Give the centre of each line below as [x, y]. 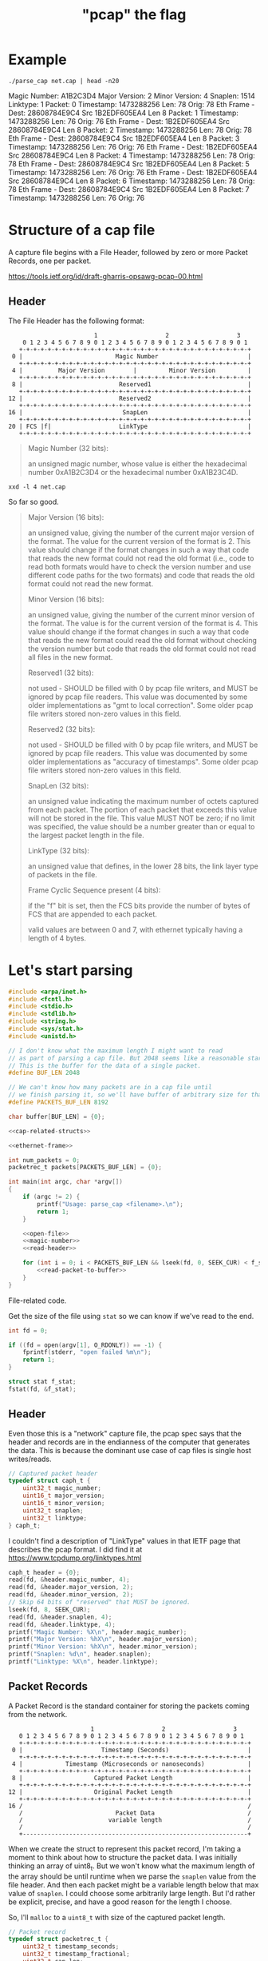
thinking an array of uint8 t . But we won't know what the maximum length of [132, 1867]
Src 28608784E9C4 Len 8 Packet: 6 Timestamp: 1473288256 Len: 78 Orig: [132, 181]
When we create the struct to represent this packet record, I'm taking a [125, 1848]
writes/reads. [30, 1459]
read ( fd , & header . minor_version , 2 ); [71, 1595]
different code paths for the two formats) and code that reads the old [141, 575]
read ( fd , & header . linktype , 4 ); [62, 1624]
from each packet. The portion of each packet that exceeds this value [142, 809]
